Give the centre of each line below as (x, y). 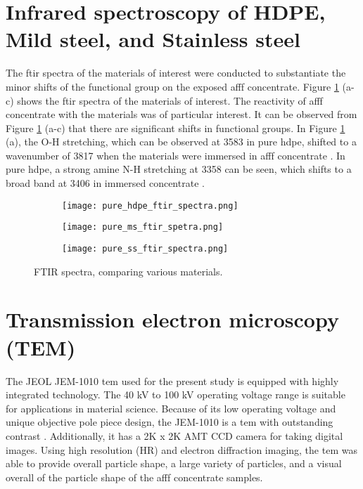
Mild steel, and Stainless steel (153, 39)
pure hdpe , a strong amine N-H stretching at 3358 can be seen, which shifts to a (179, 169)
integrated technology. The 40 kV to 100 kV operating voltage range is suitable (176, 395)
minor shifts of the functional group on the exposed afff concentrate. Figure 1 (172, 86)
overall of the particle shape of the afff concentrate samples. (134, 477)
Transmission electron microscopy (172, 319)
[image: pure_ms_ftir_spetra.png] (143, 227)
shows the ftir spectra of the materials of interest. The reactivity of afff (170, 100)
